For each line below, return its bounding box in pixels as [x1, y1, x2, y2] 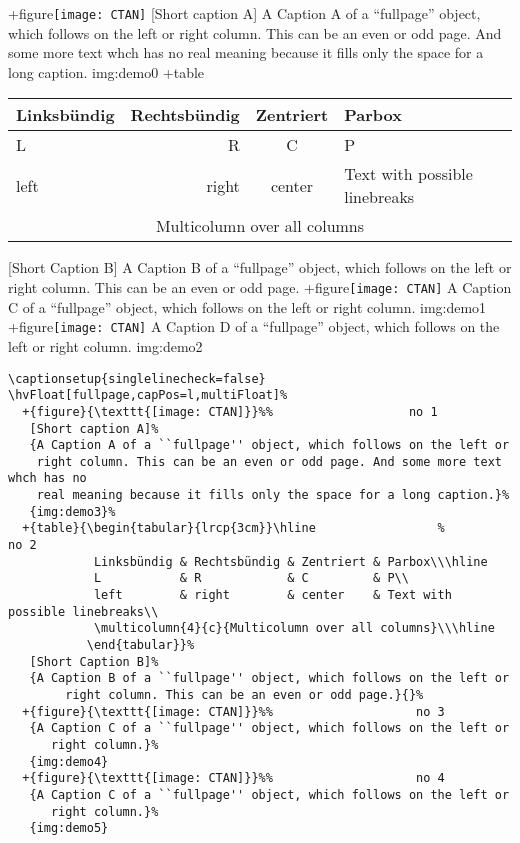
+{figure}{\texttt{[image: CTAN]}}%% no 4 [22, 771, 445, 786]
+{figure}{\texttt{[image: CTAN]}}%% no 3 [22, 704, 445, 719]
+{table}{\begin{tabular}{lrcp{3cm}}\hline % [22, 521, 445, 536]
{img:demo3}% [29, 504, 116, 519]
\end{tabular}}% [86, 638, 195, 653]
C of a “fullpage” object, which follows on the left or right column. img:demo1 [8, 296, 487, 317]
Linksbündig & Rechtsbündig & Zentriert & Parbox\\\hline [93, 554, 488, 569]
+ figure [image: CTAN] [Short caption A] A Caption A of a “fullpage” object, [8, 3, 481, 23]
